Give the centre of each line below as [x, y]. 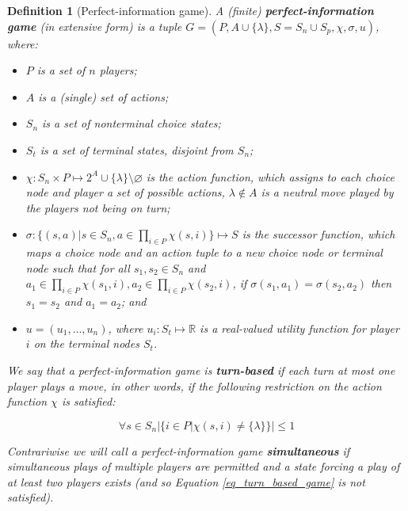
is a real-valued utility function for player [299, 328]
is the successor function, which [318, 234]
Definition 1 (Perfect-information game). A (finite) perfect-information [191, 10]
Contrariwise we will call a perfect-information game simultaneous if [179, 450]
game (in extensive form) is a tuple [95, 26]
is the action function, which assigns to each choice [270, 176]
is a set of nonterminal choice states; [132, 123]
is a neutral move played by [327, 192]
